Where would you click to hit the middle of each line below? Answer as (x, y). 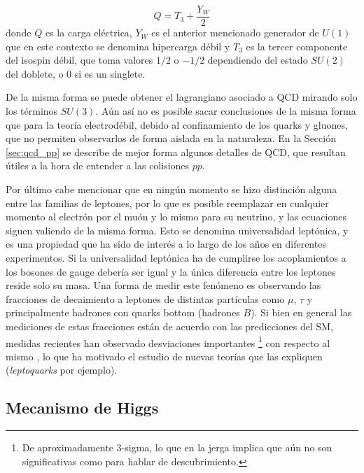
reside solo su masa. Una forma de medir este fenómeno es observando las (163, 285)
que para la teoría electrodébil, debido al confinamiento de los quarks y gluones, (177, 124)
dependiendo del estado (258, 60)
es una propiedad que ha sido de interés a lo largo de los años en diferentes (166, 244)
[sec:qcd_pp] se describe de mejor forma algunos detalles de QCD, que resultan (176, 151)
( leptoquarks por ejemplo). (62, 370)
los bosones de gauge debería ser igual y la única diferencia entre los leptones (171, 271)
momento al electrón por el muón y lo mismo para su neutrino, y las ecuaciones (176, 217)
